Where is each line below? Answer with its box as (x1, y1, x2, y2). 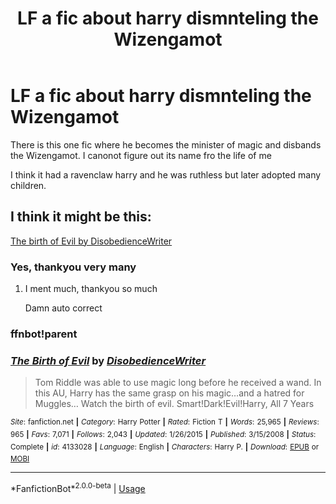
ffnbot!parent (10, 327, 78, 341)
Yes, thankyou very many (10, 260, 137, 274)
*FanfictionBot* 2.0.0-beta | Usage (10, 481, 146, 494)
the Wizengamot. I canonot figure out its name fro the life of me (10, 149, 272, 161)
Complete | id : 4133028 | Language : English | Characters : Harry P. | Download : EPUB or (10, 442, 320, 452)
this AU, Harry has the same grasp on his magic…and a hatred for (34, 387, 305, 399)
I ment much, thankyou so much (24, 283, 158, 295)
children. (10, 179, 47, 191)
